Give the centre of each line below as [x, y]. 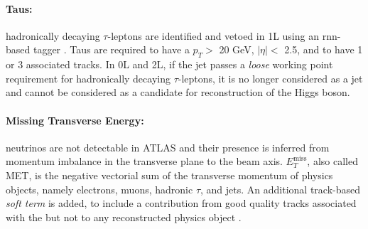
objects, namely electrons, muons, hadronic [99, 189]
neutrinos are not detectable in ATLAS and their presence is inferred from [168, 147]
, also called [332, 161]
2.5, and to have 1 [324, 49]
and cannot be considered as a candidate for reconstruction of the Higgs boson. [178, 92]
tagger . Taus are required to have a [111, 49]
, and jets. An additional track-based [280, 189]
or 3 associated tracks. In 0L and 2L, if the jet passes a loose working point [169, 64]
